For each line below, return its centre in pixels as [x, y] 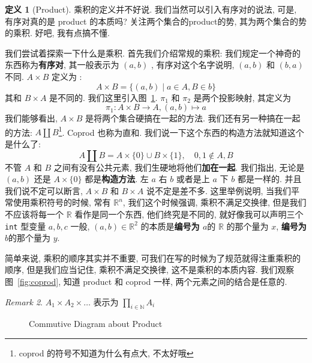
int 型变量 [25, 226]
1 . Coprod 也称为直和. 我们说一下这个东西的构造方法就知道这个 [181, 131]
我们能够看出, [31, 118]
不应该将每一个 [34, 214]
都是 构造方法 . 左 [117, 179]
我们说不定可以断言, [44, 190]
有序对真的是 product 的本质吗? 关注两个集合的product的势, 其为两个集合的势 [156, 21]
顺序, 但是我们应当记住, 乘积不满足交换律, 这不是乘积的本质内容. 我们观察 [150, 270]
